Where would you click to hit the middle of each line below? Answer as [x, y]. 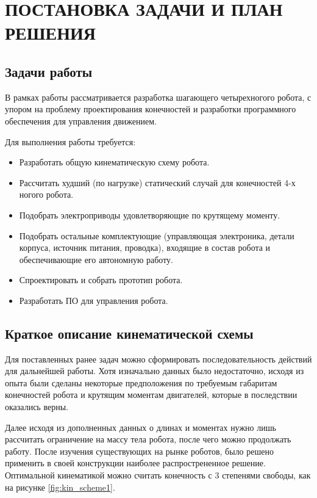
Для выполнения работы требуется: [70, 141]
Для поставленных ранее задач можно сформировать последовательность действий [158, 359]
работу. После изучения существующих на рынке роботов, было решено [139, 451]
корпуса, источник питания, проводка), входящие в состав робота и [145, 247]
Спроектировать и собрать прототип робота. [101, 280]
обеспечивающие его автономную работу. [96, 259]
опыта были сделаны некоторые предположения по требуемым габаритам [141, 382]
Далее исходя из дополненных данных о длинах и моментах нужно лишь [141, 427]
